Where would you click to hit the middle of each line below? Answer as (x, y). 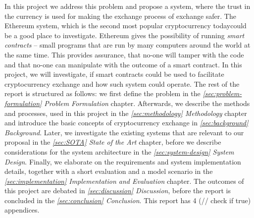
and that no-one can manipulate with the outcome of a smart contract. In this (123, 64)
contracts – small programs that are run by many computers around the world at (127, 45)
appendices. (22, 210)
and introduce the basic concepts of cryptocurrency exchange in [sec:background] (127, 123)
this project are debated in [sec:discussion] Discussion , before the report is (118, 191)
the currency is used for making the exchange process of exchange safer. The (120, 16)
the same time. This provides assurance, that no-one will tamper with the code (124, 54)
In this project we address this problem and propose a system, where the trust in (127, 6)
